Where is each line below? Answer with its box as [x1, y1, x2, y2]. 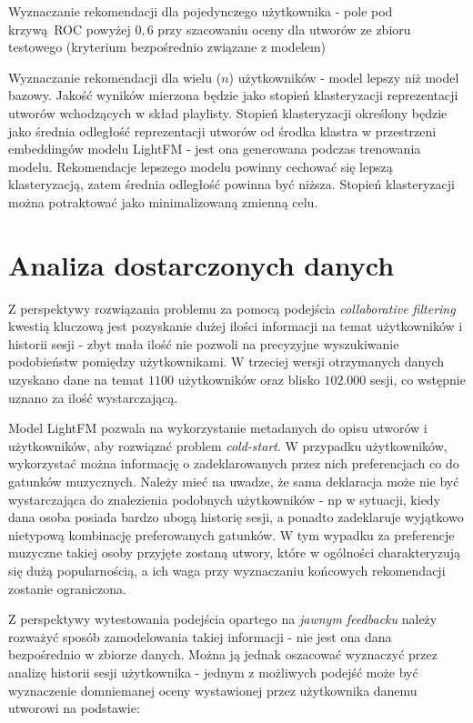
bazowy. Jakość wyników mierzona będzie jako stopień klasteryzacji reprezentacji [8, 85, 458, 105]
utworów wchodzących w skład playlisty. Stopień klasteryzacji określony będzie [8, 103, 448, 122]
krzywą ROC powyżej [8, 19, 131, 38]
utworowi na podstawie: [8, 698, 140, 718]
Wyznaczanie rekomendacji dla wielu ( [8, 67, 222, 86]
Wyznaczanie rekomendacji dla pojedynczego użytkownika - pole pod [8, 2, 393, 20]
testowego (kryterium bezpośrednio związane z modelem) [8, 37, 327, 56]
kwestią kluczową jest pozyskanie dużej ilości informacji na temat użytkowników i [8, 316, 463, 336]
